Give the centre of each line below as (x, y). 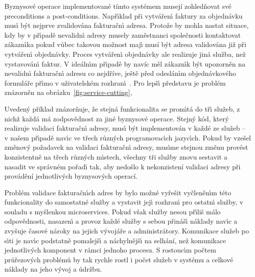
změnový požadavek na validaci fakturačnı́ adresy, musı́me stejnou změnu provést (126, 147)
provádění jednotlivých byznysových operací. (71, 176)
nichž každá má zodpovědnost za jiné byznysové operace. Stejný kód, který (117, 118)
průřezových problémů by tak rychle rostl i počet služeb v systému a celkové (119, 259)
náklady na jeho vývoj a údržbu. (53, 269)
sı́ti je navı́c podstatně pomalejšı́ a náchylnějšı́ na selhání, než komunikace (115, 240)
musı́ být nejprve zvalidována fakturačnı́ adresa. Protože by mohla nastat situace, (127, 25)
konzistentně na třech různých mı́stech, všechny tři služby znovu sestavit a (116, 156)
